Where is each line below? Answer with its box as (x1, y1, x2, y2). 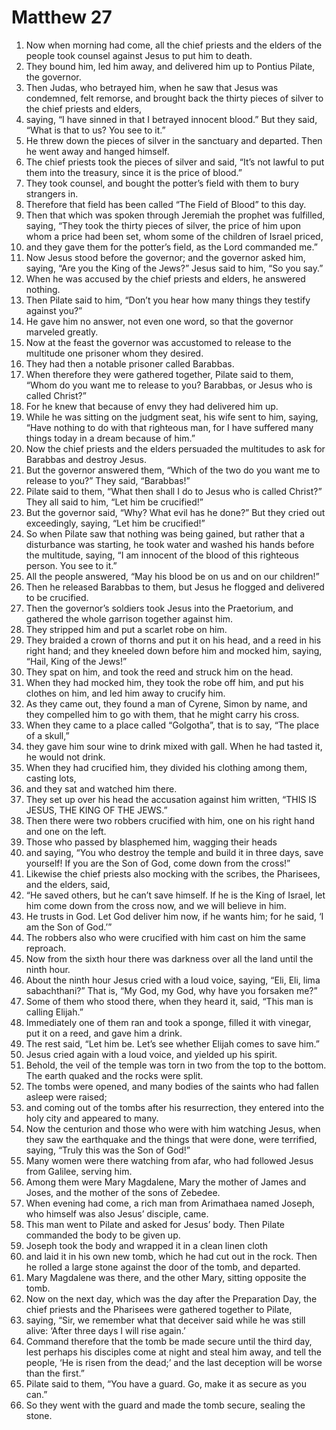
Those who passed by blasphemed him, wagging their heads (25, 836, 278, 848)
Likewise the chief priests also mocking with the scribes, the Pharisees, (25, 867, 321, 880)
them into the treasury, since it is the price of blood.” (25, 166, 243, 178)
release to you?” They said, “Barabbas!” (25, 474, 191, 486)
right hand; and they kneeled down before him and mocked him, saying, (25, 644, 323, 656)
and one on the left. (25, 825, 107, 837)
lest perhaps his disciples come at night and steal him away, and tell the (25, 1346, 322, 1358)
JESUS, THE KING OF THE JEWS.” (25, 804, 168, 816)
